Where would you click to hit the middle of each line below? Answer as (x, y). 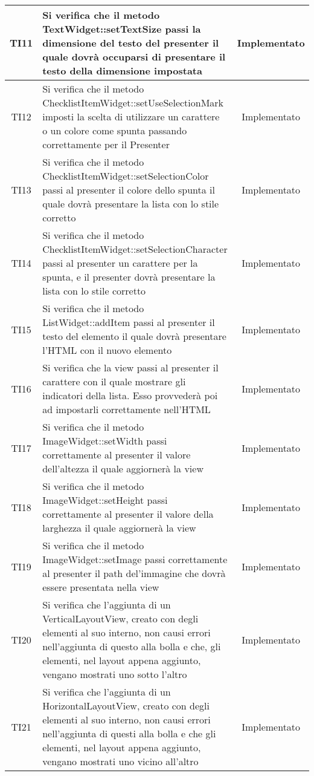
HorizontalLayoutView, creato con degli (126, 706)
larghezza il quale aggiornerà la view (119, 528)
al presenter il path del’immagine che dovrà (134, 573)
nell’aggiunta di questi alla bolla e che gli (129, 733)
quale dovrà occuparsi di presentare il (134, 57)
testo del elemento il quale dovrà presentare (134, 336)
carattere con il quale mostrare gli (114, 381)
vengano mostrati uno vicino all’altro (120, 761)
